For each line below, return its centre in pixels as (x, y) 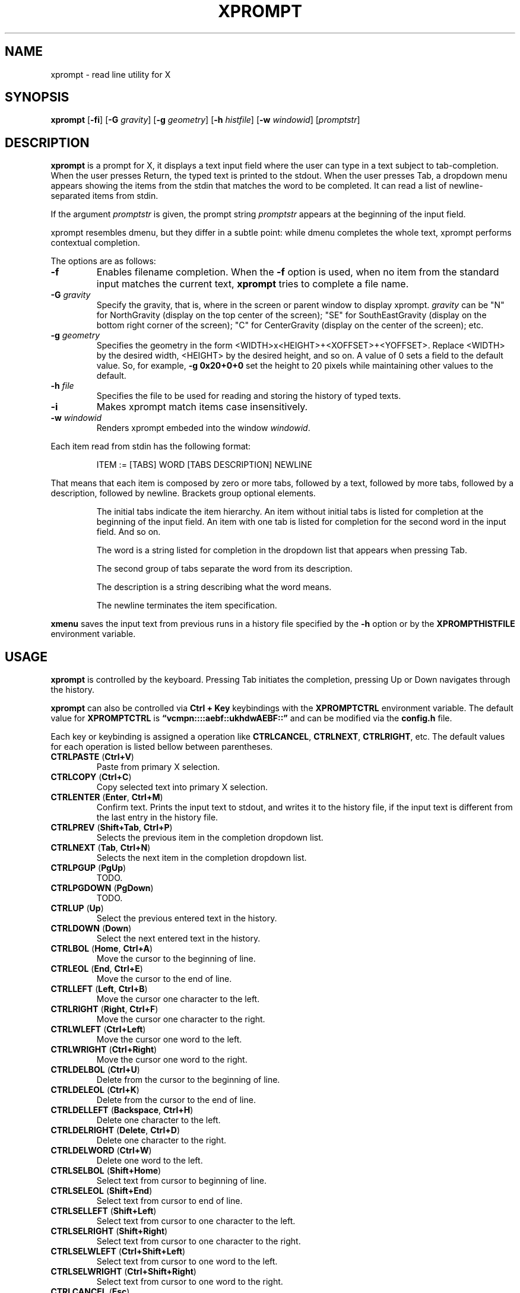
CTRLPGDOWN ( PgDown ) (102, 888)
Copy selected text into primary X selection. (182, 787)
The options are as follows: (103, 261)
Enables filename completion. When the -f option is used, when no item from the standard (298, 272)
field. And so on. (129, 532)
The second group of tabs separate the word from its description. (224, 569)
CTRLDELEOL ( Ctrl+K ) (95, 1090)
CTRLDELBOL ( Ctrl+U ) (95, 1070)
